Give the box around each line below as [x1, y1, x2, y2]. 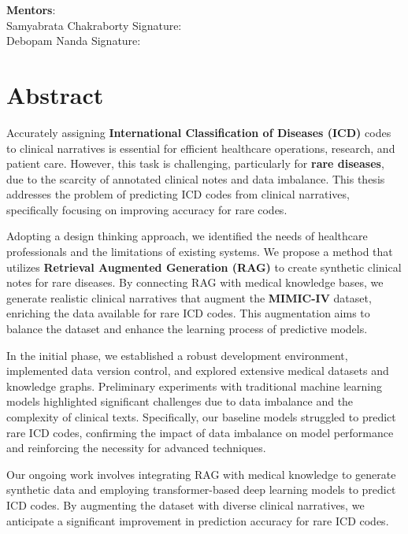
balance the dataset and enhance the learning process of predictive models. [6, 321, 368, 337]
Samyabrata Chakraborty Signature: [6, 17, 182, 33]
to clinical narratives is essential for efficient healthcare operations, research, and [6, 139, 395, 156]
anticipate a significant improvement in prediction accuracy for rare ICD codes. [6, 512, 389, 528]
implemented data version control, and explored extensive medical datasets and [6, 362, 389, 379]
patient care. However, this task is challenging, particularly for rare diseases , [6, 155, 384, 172]
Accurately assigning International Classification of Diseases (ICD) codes [6, 124, 391, 140]
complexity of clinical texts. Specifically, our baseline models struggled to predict [6, 409, 396, 425]
